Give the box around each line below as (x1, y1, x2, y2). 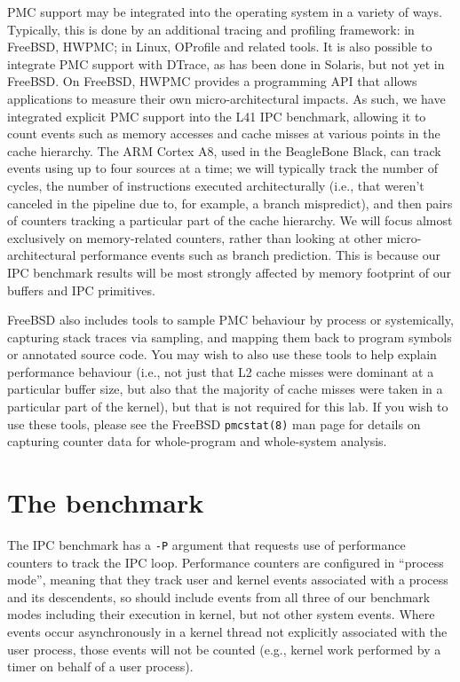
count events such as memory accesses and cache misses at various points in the (7, 124, 440, 143)
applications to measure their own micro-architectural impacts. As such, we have (7, 89, 446, 107)
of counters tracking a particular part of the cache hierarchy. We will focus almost (7, 211, 453, 230)
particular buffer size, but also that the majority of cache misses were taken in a (7, 380, 443, 398)
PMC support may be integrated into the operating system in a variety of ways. (7, 3, 442, 20)
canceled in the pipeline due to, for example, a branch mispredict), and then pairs (7, 193, 453, 212)
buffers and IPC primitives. (7, 280, 155, 299)
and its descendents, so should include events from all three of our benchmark (7, 587, 431, 606)
